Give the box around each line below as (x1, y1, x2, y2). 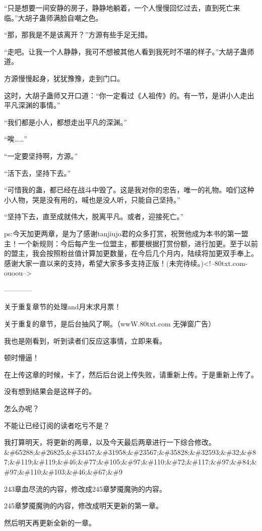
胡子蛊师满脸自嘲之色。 (25, 12, 103, 23)
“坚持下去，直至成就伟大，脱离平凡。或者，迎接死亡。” (4, 211, 184, 222)
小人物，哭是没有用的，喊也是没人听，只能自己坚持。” (4, 194, 180, 205)
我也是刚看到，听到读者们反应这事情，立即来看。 (4, 335, 166, 346)
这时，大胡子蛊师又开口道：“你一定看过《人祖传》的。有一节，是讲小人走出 (4, 90, 254, 100)
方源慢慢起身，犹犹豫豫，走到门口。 (4, 73, 124, 83)
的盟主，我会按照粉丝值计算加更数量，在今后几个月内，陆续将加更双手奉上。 (4, 248, 258, 258)
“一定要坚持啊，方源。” (4, 150, 78, 161)
